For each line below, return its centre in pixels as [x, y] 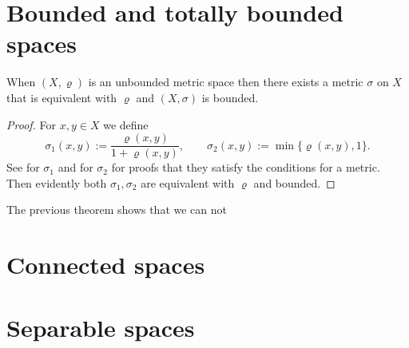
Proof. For [32, 124]
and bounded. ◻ [294, 182]
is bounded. [230, 97]
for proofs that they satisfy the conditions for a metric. [246, 167]
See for [23, 167]
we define [126, 124]
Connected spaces [106, 265]
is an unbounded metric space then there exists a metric [226, 82]
